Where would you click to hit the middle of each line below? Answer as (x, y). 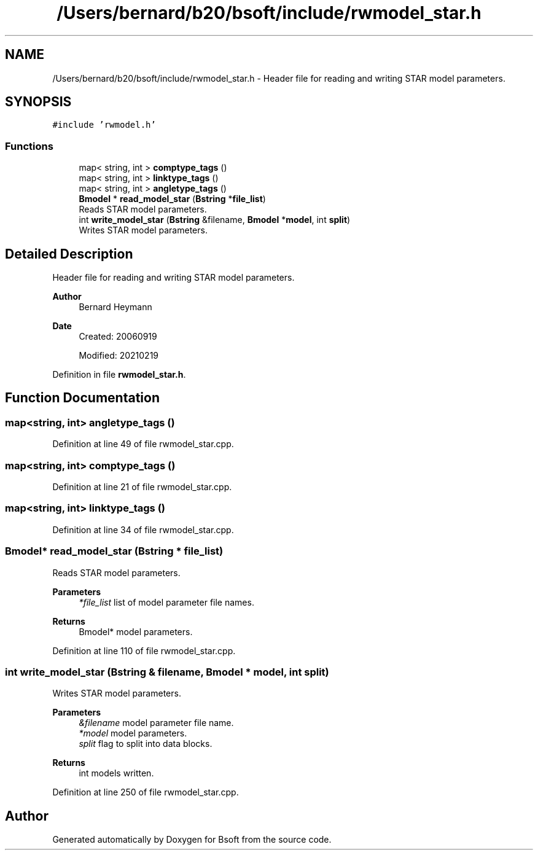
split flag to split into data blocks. (146, 744)
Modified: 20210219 (119, 356)
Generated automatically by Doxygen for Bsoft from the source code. (192, 840)
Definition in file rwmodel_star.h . (119, 375)
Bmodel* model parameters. (136, 631)
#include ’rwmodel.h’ (104, 125)
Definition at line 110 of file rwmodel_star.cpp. (144, 650)
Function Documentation (82, 398)
